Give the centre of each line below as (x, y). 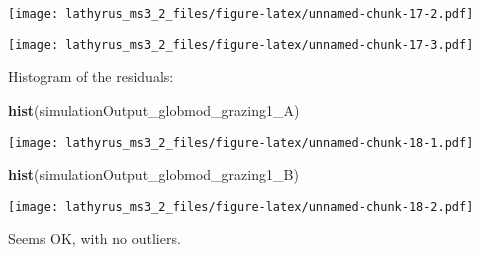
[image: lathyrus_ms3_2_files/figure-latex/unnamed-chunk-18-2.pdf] (241, 206)
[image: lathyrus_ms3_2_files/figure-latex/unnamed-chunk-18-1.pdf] (241, 142)
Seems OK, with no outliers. (94, 238)
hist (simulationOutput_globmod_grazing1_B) (153, 174)
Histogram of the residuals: (91, 76)
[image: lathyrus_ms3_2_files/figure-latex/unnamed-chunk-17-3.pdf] (241, 44)
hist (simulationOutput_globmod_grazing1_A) (154, 109)
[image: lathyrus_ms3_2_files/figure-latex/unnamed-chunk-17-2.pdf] (241, 14)
